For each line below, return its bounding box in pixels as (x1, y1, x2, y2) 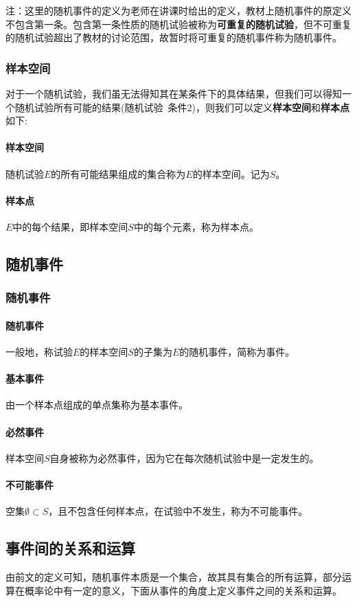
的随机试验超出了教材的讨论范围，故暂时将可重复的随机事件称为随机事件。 (5, 30, 342, 45)
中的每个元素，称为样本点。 (133, 219, 259, 233)
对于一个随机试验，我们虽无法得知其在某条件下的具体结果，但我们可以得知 (5, 86, 342, 100)
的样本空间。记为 (192, 166, 270, 181)
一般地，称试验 (5, 344, 73, 358)
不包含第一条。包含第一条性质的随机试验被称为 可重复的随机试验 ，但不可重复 (5, 16, 352, 31)
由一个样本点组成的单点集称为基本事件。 (5, 397, 188, 412)
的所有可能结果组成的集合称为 (51, 166, 186, 181)
